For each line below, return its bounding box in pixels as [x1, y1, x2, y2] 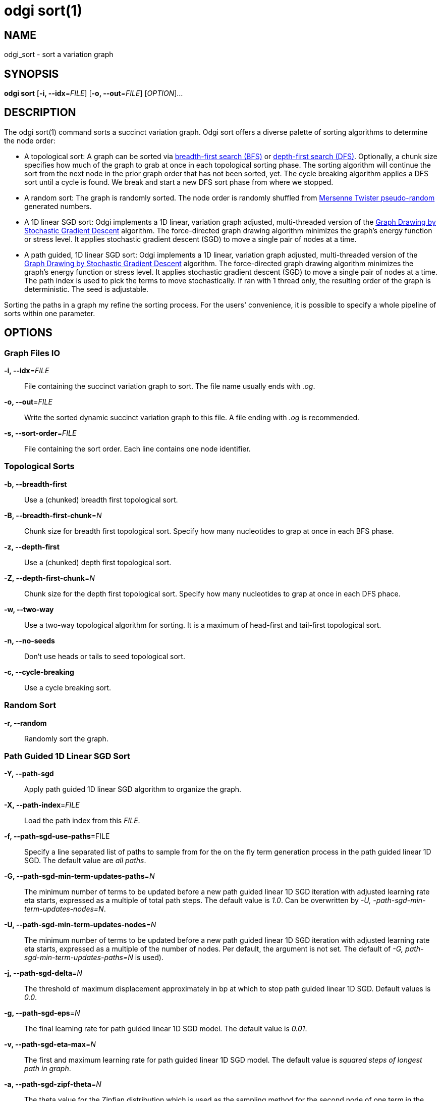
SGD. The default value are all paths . [24, 856, 146, 865]
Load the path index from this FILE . [24, 816, 140, 825]
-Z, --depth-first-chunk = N [4, 573, 95, 582]
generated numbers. [24, 202, 92, 211]
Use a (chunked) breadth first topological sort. [24, 495, 178, 504]
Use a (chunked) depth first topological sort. [24, 558, 172, 567]
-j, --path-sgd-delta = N [4, 969, 82, 978]
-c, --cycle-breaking [4, 667, 74, 676]
